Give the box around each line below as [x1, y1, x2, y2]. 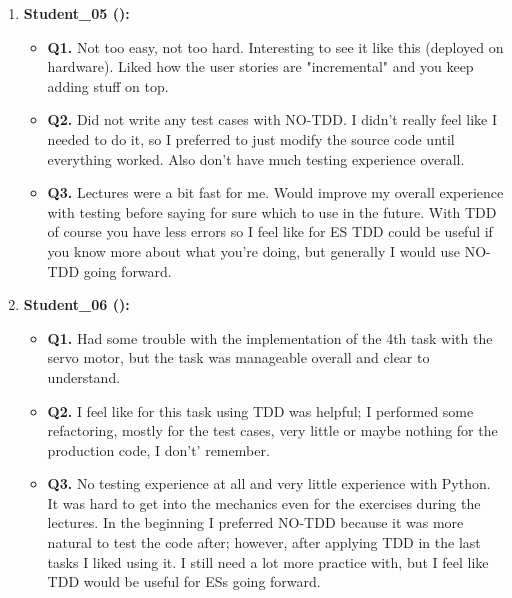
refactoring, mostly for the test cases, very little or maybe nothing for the [47, 420, 498, 441]
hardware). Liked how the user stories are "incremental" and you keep [47, 56, 474, 77]
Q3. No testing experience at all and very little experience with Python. [47, 473, 491, 494]
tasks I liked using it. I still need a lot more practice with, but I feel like [47, 551, 489, 572]
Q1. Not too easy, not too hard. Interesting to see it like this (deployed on [47, 36, 504, 57]
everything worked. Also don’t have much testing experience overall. [47, 148, 465, 169]
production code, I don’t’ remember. [47, 439, 270, 460]
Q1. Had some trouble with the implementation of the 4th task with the [47, 327, 493, 348]
